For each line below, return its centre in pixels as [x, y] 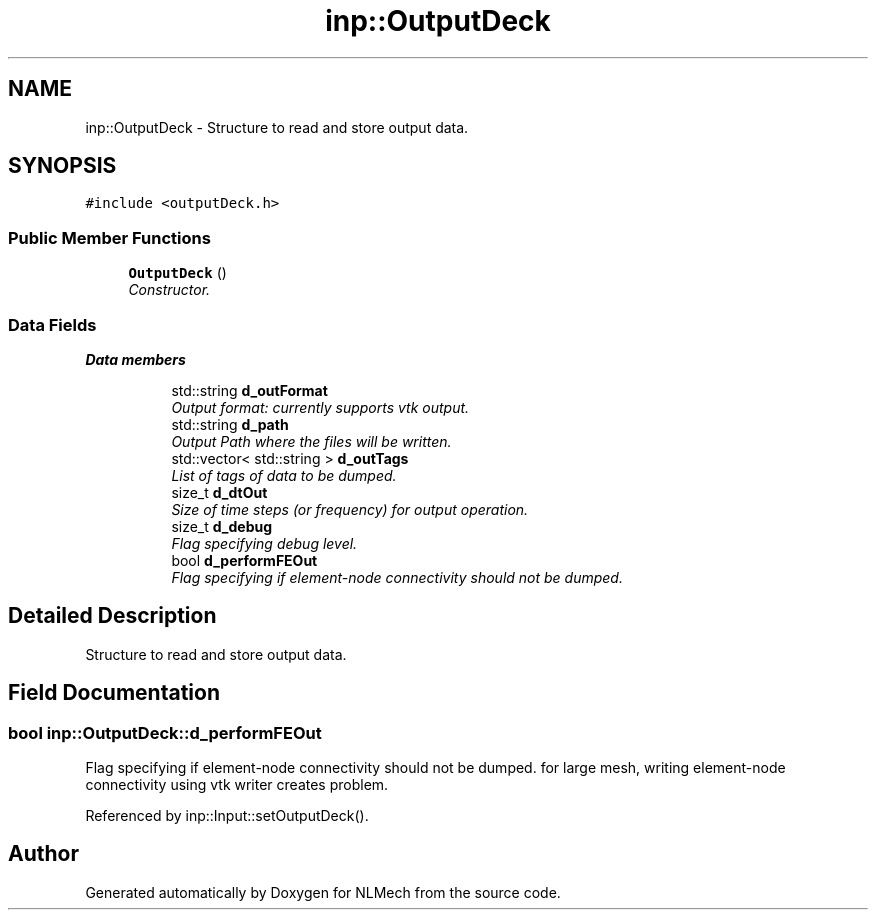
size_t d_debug [222, 526]
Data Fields [52, 324]
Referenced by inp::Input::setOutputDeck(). [227, 815]
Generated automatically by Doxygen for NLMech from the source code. [323, 892]
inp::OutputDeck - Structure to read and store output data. [277, 127]
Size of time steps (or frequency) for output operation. [350, 509]
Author [43, 854]
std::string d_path [230, 424]
